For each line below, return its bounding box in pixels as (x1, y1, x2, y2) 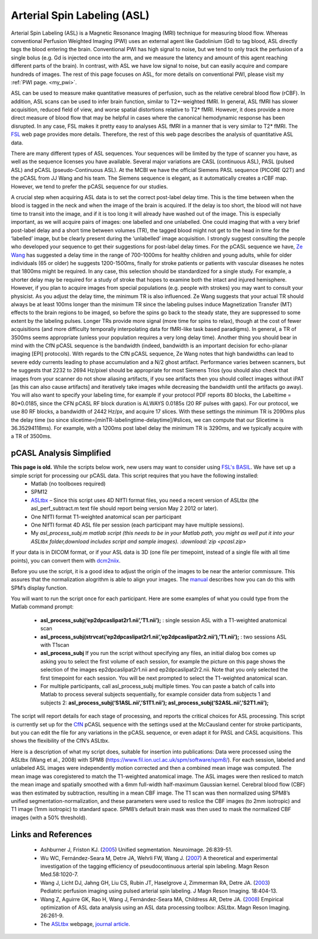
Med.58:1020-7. (40, 871, 79, 878)
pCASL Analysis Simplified (11, 448, 111, 458)
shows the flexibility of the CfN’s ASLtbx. (11, 737, 110, 745)
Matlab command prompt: (11, 603, 74, 610)
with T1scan (40, 642, 70, 649)
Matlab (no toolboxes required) (31, 480, 106, 487)
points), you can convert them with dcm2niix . (11, 557, 121, 564)
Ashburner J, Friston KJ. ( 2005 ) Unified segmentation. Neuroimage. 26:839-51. (40, 846, 233, 854)
